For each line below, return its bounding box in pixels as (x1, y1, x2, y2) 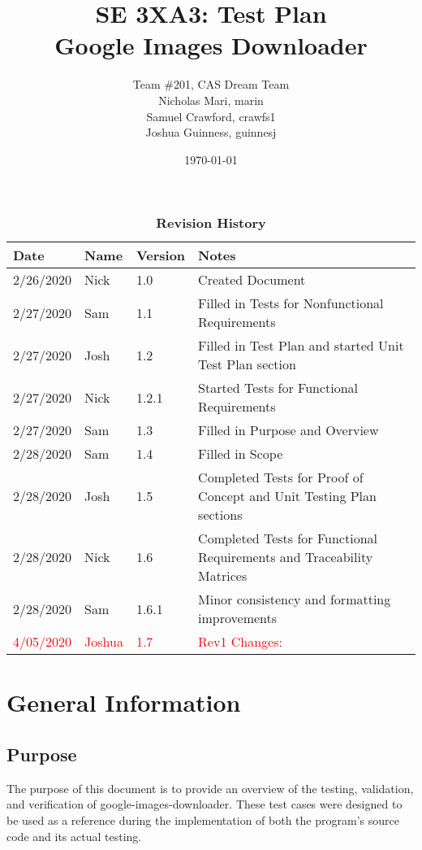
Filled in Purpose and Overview (198, 421, 379, 440)
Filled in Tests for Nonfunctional (198, 294, 384, 313)
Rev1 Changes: (198, 632, 282, 652)
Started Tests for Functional (198, 378, 359, 398)
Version (136, 246, 186, 265)
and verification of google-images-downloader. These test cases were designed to (6, 796, 403, 813)
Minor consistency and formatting (198, 590, 391, 609)
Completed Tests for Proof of (198, 468, 364, 487)
